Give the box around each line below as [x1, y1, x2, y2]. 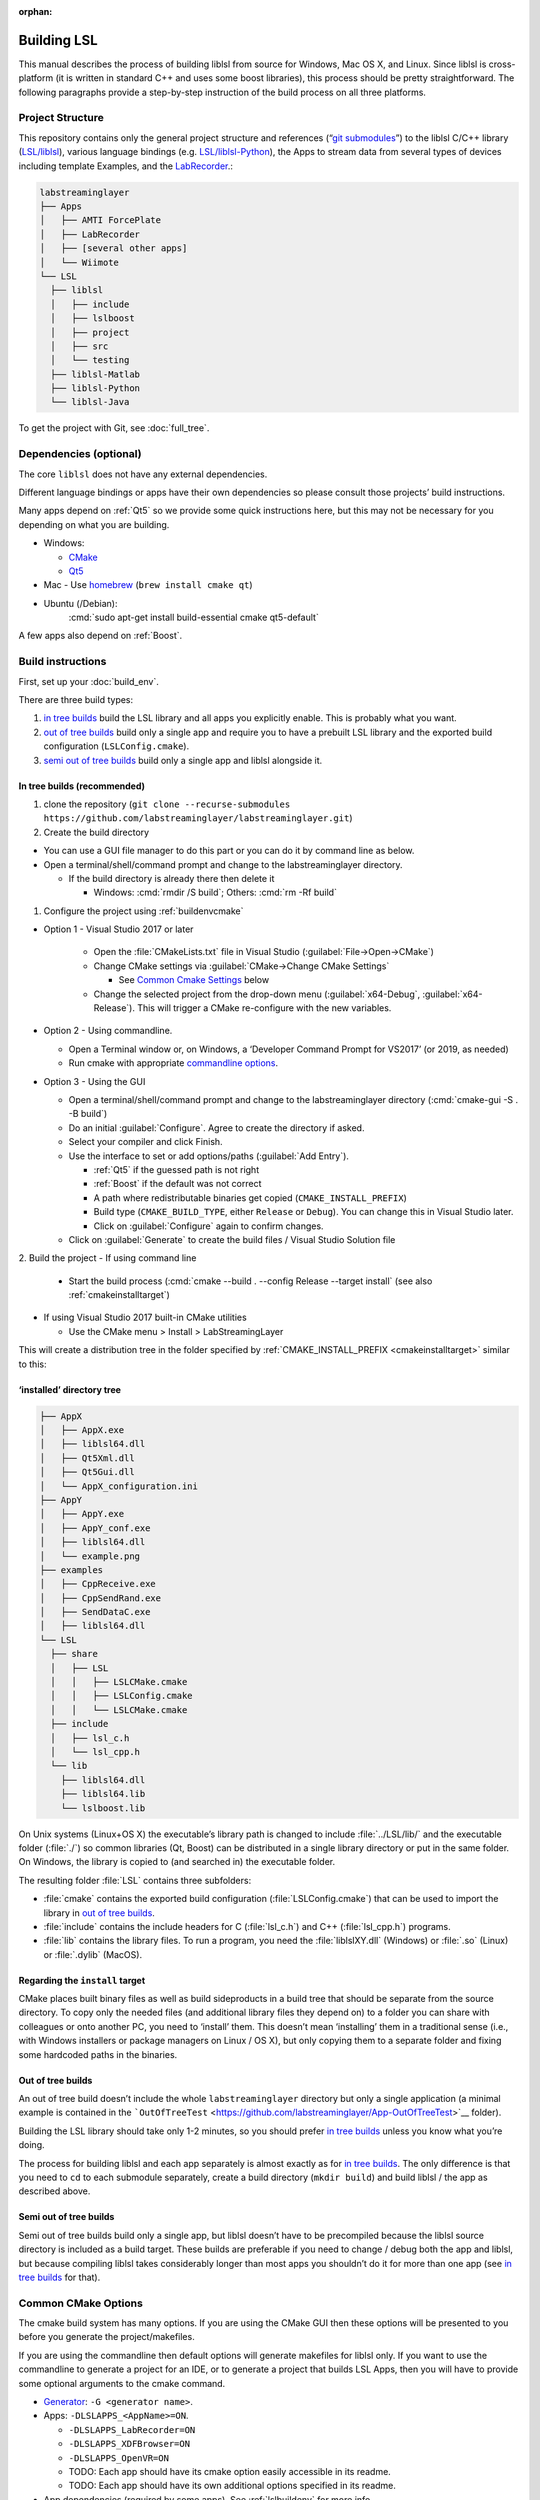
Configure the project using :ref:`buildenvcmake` [43, 905, 244, 917]
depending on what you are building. [18, 518, 170, 530]
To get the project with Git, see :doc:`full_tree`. [18, 422, 210, 434]
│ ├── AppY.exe [39, 1508, 125, 1520]
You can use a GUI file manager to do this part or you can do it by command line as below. [43, 845, 415, 857]
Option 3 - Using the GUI [43, 1075, 146, 1087]
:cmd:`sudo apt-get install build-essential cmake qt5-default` [68, 611, 319, 624]
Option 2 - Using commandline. [43, 1025, 173, 1037]
